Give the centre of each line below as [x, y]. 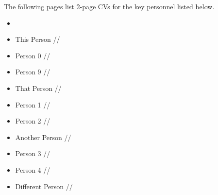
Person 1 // [33, 104]
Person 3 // [33, 153]
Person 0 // [33, 55]
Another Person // [43, 137]
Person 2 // [33, 121]
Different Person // [44, 186]
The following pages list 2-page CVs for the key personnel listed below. [109, 6]
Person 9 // [33, 72]
